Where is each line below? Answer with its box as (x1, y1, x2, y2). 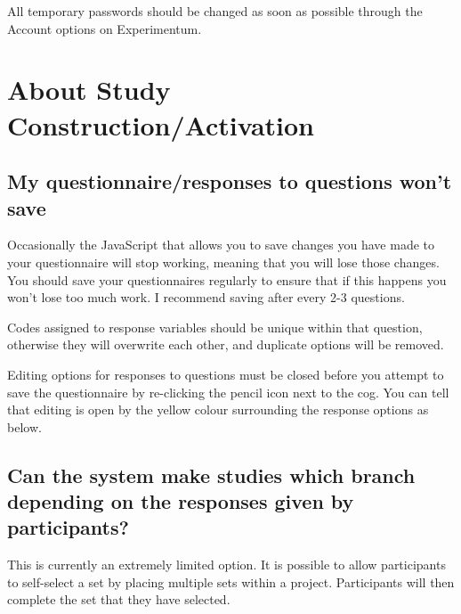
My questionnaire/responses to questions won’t (7, 168, 452, 195)
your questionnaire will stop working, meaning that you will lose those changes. (7, 252, 440, 271)
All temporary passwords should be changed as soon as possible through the (7, 2, 423, 20)
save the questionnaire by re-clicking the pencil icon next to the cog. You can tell (7, 382, 449, 401)
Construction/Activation (7, 106, 314, 143)
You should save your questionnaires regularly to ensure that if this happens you (7, 270, 447, 289)
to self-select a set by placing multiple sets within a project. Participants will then (7, 572, 455, 591)
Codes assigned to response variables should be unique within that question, (7, 317, 423, 336)
